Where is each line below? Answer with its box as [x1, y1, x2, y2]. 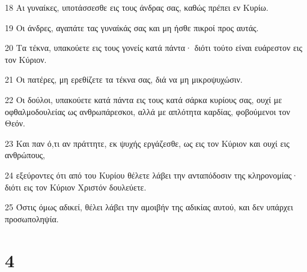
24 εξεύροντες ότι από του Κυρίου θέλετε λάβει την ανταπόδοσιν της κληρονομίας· [5, 168, 299, 181]
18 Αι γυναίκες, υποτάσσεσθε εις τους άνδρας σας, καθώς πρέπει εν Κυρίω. [5, 1, 269, 13]
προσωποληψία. [5, 212, 59, 225]
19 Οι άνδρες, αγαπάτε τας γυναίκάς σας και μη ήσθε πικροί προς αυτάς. [5, 21, 259, 34]
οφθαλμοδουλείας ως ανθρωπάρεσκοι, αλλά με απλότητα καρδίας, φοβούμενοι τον [5, 105, 290, 117]
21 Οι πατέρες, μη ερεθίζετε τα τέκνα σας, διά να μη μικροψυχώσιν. [5, 73, 243, 86]
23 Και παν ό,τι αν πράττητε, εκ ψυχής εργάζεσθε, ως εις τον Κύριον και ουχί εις [5, 137, 290, 149]
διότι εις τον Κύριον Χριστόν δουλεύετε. [5, 180, 147, 193]
